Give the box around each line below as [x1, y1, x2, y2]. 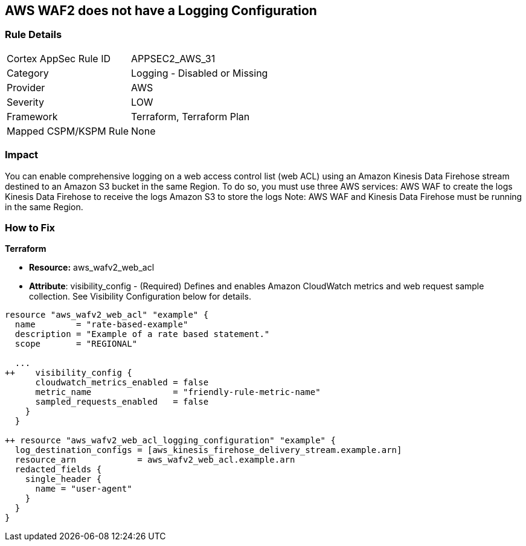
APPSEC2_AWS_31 [131, 52, 216, 65]
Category [7, 66, 49, 79]
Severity [7, 95, 44, 108]
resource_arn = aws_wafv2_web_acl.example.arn [14, 455, 295, 465]
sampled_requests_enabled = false [35, 397, 209, 407]
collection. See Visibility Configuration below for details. [29, 291, 251, 302]
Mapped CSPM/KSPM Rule [7, 124, 129, 137]
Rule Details [5, 28, 62, 41]
